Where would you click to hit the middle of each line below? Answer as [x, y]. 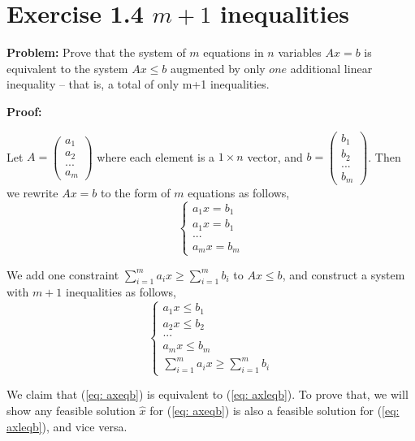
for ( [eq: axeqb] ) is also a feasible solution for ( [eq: [275, 410]
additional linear [331, 68]
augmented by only [218, 68]
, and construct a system [344, 274]
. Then [385, 156]
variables [300, 52]
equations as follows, [239, 193]
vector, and [275, 156]
